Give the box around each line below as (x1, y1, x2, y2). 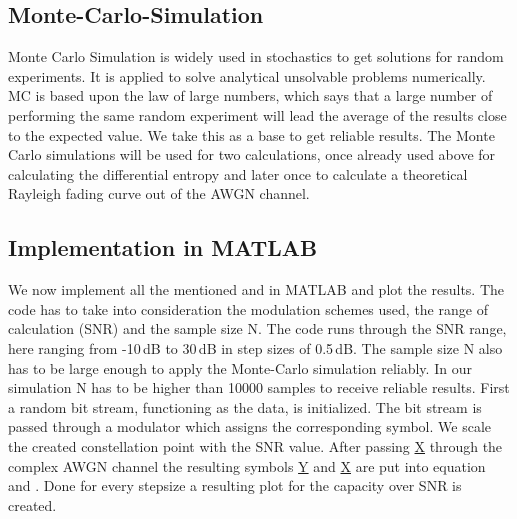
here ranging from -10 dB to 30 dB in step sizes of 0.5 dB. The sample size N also (8, 337, 503, 358)
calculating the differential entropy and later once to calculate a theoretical (8, 163, 468, 184)
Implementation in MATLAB (8, 232, 318, 263)
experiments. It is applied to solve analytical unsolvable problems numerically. (8, 65, 486, 86)
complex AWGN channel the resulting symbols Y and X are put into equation (8, 455, 486, 476)
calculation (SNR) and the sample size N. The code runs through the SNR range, (8, 318, 507, 339)
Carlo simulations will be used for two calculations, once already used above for (8, 144, 496, 165)
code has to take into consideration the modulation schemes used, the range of (8, 298, 488, 319)
